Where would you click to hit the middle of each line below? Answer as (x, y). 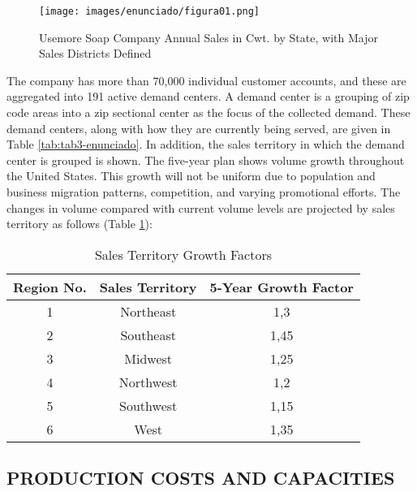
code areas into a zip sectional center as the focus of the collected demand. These (208, 112)
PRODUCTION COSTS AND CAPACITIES (201, 478)
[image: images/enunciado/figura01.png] (150, 11)
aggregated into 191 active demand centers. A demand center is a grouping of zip (208, 96)
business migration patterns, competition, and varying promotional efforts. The (204, 192)
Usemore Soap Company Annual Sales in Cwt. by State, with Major (208, 37)
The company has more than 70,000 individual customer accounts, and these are (206, 80)
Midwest (148, 358)
